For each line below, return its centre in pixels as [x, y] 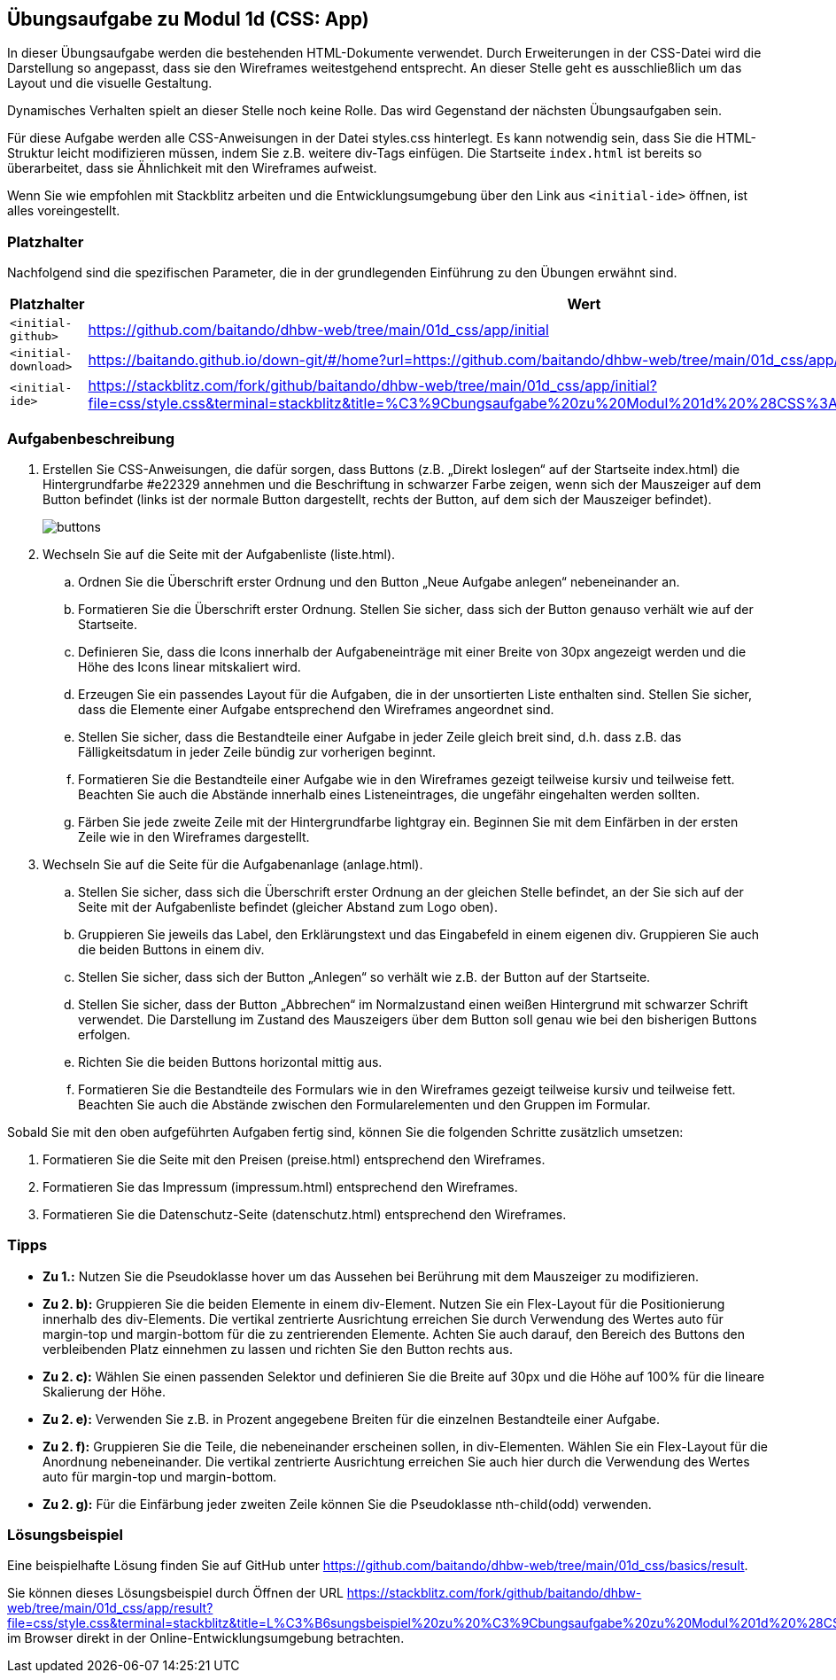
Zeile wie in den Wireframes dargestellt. [194, 836]
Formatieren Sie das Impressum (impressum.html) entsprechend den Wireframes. [280, 1186]
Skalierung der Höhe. [104, 1391]
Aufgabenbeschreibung [91, 438]
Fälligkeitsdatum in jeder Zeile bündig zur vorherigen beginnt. [257, 751]
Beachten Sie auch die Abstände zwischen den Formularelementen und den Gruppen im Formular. [364, 1104]
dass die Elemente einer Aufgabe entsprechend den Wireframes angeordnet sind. [316, 709]
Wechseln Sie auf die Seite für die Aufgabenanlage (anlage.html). [233, 864]
